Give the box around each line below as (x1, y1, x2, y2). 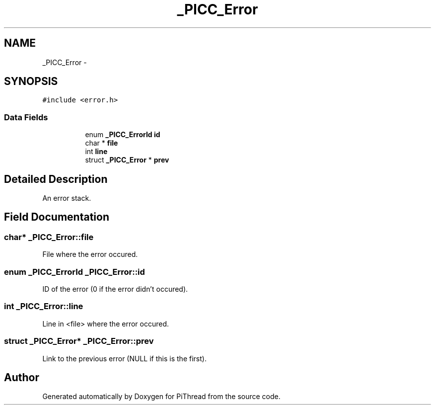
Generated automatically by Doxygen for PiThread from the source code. (42, 392, 281, 401)
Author (4, 371, 39, 384)
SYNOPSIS (4, 75, 58, 88)
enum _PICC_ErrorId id (85, 130, 160, 139)
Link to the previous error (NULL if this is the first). (42, 354, 207, 363)
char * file (85, 139, 118, 148)
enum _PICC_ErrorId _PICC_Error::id (4, 266, 145, 277)
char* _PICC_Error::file (4, 232, 94, 242)
